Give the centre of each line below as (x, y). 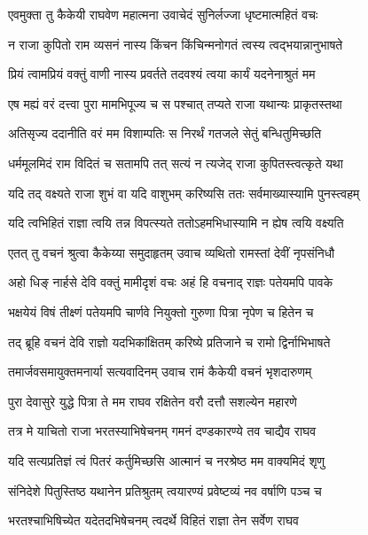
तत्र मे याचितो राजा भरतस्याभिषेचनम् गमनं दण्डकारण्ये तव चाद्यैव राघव (162, 431)
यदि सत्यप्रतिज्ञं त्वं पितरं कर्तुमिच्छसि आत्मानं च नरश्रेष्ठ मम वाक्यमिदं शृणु (167, 460)
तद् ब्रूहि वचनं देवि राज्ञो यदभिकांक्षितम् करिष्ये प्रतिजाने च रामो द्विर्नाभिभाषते (169, 341)
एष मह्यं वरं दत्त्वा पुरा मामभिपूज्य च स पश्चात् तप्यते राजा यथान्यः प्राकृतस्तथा (175, 103)
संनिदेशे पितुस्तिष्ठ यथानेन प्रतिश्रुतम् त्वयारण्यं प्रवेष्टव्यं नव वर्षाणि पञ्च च (165, 490)
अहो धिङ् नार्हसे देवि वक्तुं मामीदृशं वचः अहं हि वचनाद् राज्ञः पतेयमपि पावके (171, 282)
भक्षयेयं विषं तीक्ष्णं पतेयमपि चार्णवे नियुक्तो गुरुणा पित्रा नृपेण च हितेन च (161, 311)
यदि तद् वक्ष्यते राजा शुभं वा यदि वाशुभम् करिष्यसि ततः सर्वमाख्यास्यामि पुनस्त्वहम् (184, 193)
